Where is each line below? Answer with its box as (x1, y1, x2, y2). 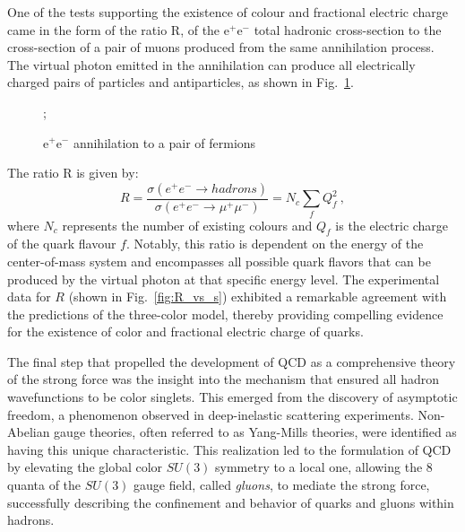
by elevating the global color (7, 458, 163, 476)
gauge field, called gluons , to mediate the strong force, (133, 475, 430, 494)
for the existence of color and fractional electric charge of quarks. (7, 322, 364, 341)
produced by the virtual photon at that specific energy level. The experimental (7, 269, 440, 288)
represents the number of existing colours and (62, 215, 313, 234)
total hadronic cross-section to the (254, 20, 442, 39)
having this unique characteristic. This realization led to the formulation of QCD (7, 440, 452, 458)
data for (7, 287, 51, 306)
